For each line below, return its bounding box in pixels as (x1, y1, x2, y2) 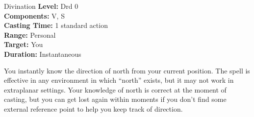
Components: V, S (4, 10, 65, 21)
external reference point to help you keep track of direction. (4, 103, 183, 114)
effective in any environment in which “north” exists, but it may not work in (4, 75, 234, 85)
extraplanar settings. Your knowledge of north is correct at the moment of (4, 84, 227, 94)
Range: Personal (4, 29, 56, 40)
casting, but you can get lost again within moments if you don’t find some (4, 94, 227, 104)
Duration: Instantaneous (4, 48, 81, 59)
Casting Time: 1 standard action (4, 20, 108, 30)
